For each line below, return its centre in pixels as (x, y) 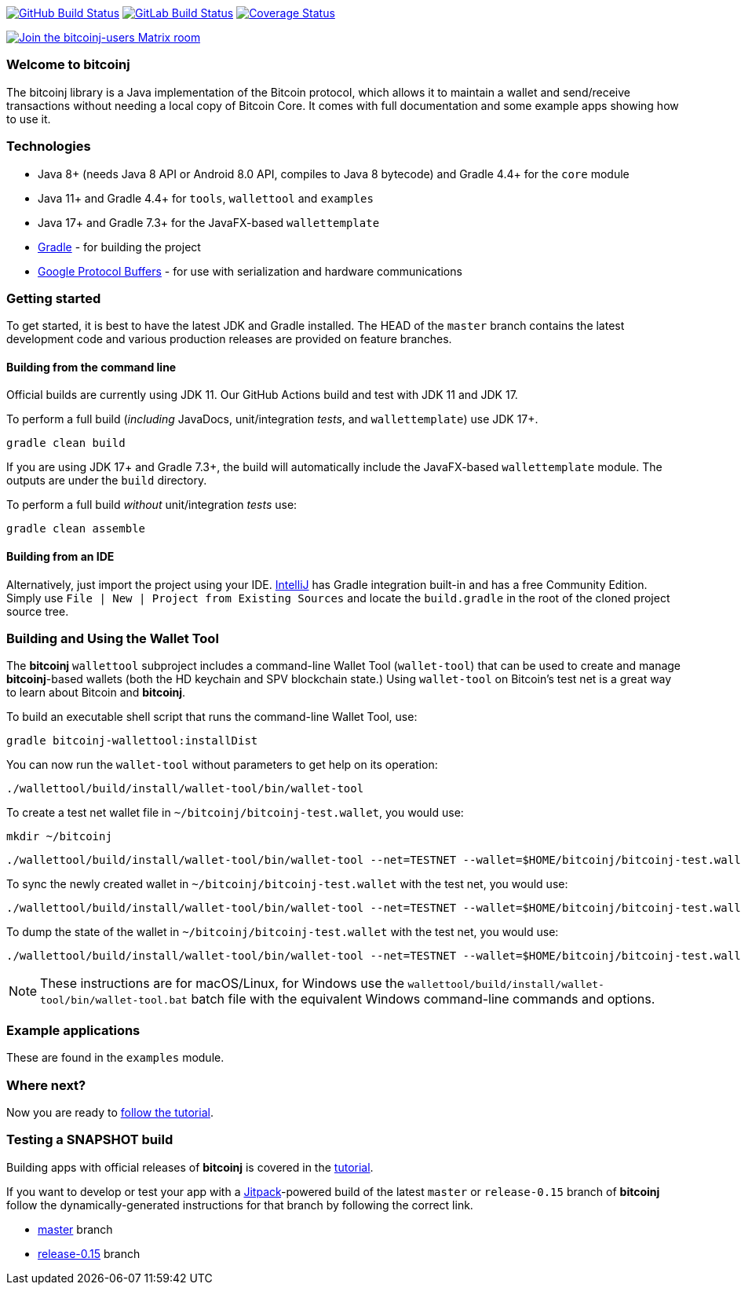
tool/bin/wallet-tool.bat (114, 1000)
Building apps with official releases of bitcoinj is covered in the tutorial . (190, 1167)
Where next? (46, 1085)
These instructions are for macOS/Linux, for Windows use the (222, 984)
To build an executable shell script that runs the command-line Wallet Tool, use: (212, 717)
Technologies (49, 146)
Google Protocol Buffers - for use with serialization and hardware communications (250, 271)
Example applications (73, 1030)
